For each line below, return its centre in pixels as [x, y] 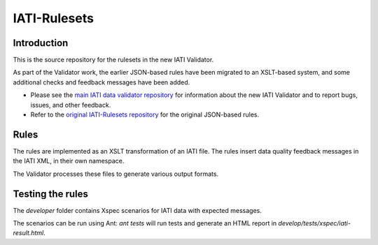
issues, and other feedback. [71, 105]
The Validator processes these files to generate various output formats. [116, 174]
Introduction [41, 43]
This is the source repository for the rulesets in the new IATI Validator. [113, 60]
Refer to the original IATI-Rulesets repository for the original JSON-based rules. [145, 114]
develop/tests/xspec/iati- [315, 223]
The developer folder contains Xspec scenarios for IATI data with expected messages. [138, 210]
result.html [28, 233]
